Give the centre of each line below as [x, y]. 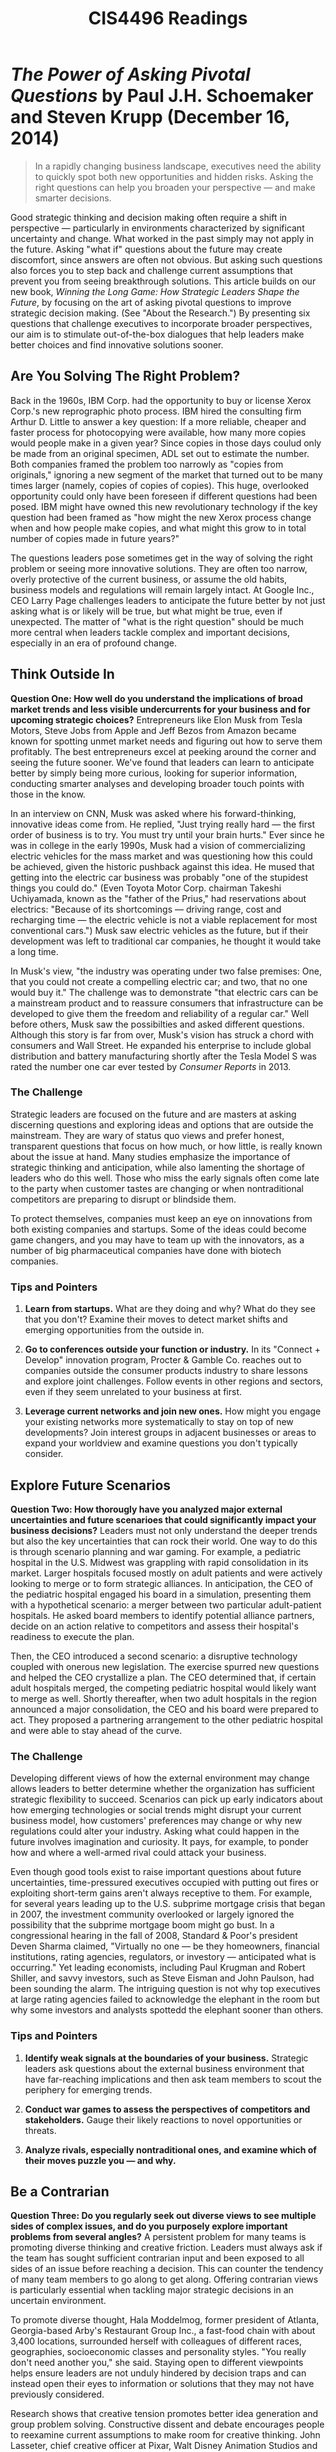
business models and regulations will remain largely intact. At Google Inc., [162, 589]
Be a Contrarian [60, 2191]
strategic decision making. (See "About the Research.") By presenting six [160, 313]
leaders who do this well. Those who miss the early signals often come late [165, 1178]
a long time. [34, 951]
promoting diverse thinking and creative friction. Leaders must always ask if [166, 2248]
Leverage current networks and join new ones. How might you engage [173, 1411]
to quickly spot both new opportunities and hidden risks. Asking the [174, 176]
